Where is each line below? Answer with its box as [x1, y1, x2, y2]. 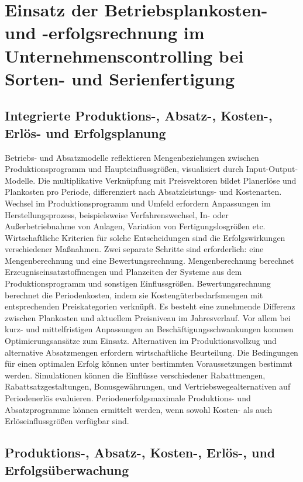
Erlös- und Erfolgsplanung [5, 123, 166, 142]
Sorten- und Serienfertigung [5, 66, 235, 90]
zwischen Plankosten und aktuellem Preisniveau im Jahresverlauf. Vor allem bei [5, 311, 291, 323]
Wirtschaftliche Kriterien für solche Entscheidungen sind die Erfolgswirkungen [5, 231, 285, 243]
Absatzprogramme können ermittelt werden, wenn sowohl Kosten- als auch [5, 403, 273, 415]
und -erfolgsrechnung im [5, 20, 205, 44]
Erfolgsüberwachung [5, 460, 129, 478]
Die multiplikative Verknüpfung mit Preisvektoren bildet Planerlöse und [37, 174, 297, 186]
